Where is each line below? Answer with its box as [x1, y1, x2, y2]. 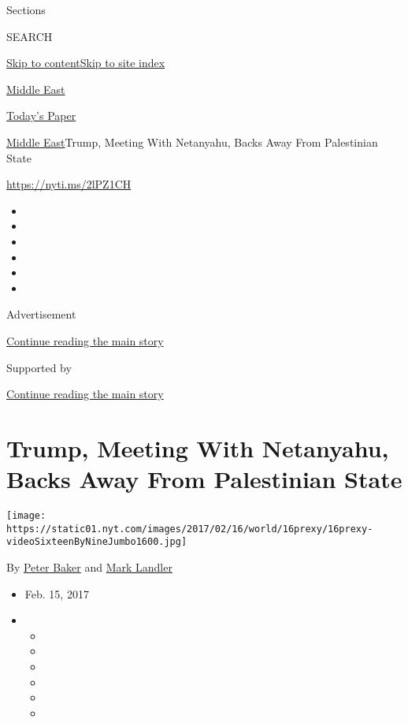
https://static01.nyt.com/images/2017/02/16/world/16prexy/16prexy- [6, 523, 373, 535]
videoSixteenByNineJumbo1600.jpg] [6, 536, 187, 548]
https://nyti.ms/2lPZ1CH [6, 176, 132, 192]
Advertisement [6, 306, 76, 322]
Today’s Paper [6, 107, 76, 124]
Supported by [6, 359, 72, 375]
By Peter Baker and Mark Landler [6, 558, 172, 575]
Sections [6, 2, 46, 17]
